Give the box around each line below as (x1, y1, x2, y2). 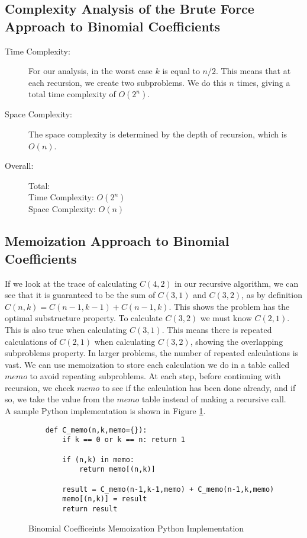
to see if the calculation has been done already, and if (102, 381, 296, 393)
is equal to (162, 65, 200, 77)
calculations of (5, 335, 57, 347)
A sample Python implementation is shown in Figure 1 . (5, 405, 206, 417)
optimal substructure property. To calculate (5, 312, 163, 324)
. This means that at (216, 65, 291, 77)
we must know (200, 312, 252, 324)
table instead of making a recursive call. (142, 393, 286, 405)
